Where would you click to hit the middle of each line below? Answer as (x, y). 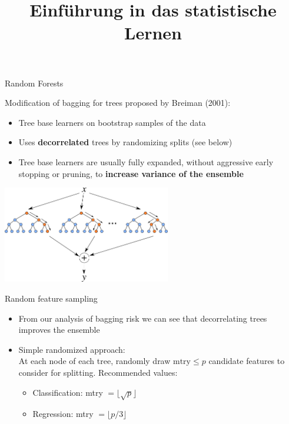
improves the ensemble (59, 330)
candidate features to (247, 361)
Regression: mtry (63, 414)
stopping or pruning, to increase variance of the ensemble (131, 173)
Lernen (153, 33)
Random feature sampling (51, 298)
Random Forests (34, 83)
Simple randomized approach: (72, 349)
